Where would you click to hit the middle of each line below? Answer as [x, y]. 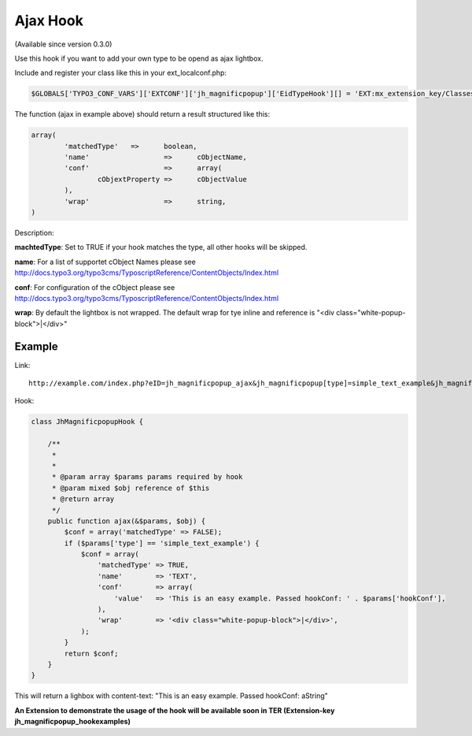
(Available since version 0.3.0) [63, 44]
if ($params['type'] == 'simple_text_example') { [162, 543]
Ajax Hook [49, 20]
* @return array [83, 499]
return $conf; [91, 653]
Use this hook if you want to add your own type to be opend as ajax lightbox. [139, 58]
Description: [34, 233]
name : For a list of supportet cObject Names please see [105, 262]
